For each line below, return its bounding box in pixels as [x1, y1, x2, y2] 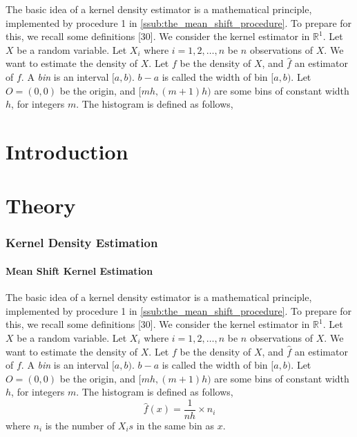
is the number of [45, 418, 115, 432]
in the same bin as [136, 418, 214, 432]
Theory [6, 191, 76, 220]
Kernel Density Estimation [6, 234, 158, 251]
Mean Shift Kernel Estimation [6, 263, 153, 278]
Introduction [6, 137, 128, 165]
